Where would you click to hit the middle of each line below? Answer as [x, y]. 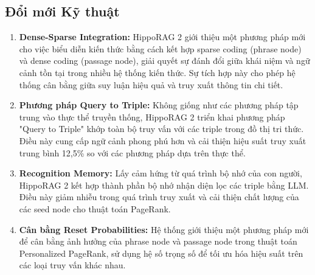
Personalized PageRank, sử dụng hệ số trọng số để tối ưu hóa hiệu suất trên [161, 253]
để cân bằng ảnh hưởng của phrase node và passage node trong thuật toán [158, 241]
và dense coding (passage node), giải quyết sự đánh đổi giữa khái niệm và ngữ [164, 61]
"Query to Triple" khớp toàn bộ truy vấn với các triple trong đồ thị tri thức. [161, 129]
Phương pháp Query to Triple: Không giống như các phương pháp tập [159, 105]
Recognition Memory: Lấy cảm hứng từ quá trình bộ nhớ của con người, [161, 173]
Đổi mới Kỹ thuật [62, 11]
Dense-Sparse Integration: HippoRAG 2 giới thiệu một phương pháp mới [162, 37]
